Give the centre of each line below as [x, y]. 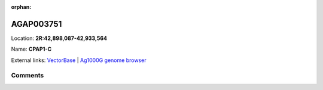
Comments [28, 76]
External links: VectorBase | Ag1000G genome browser [79, 60]
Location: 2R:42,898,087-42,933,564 [59, 38]
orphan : [21, 7]
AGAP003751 [36, 24]
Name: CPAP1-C [31, 49]
